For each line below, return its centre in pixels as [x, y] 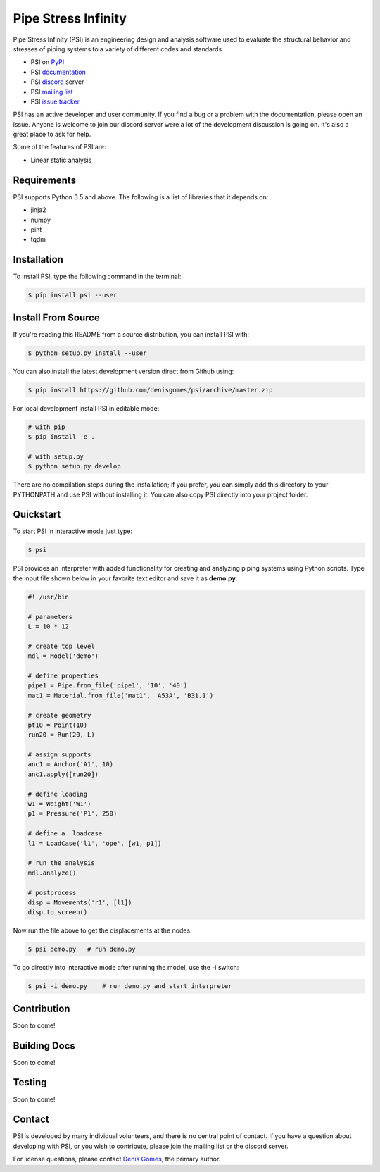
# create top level [61, 646]
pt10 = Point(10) [58, 725]
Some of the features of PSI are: [59, 147]
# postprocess [52, 892]
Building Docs [44, 1046]
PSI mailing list [52, 92]
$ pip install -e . [61, 437]
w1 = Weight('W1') [59, 804]
